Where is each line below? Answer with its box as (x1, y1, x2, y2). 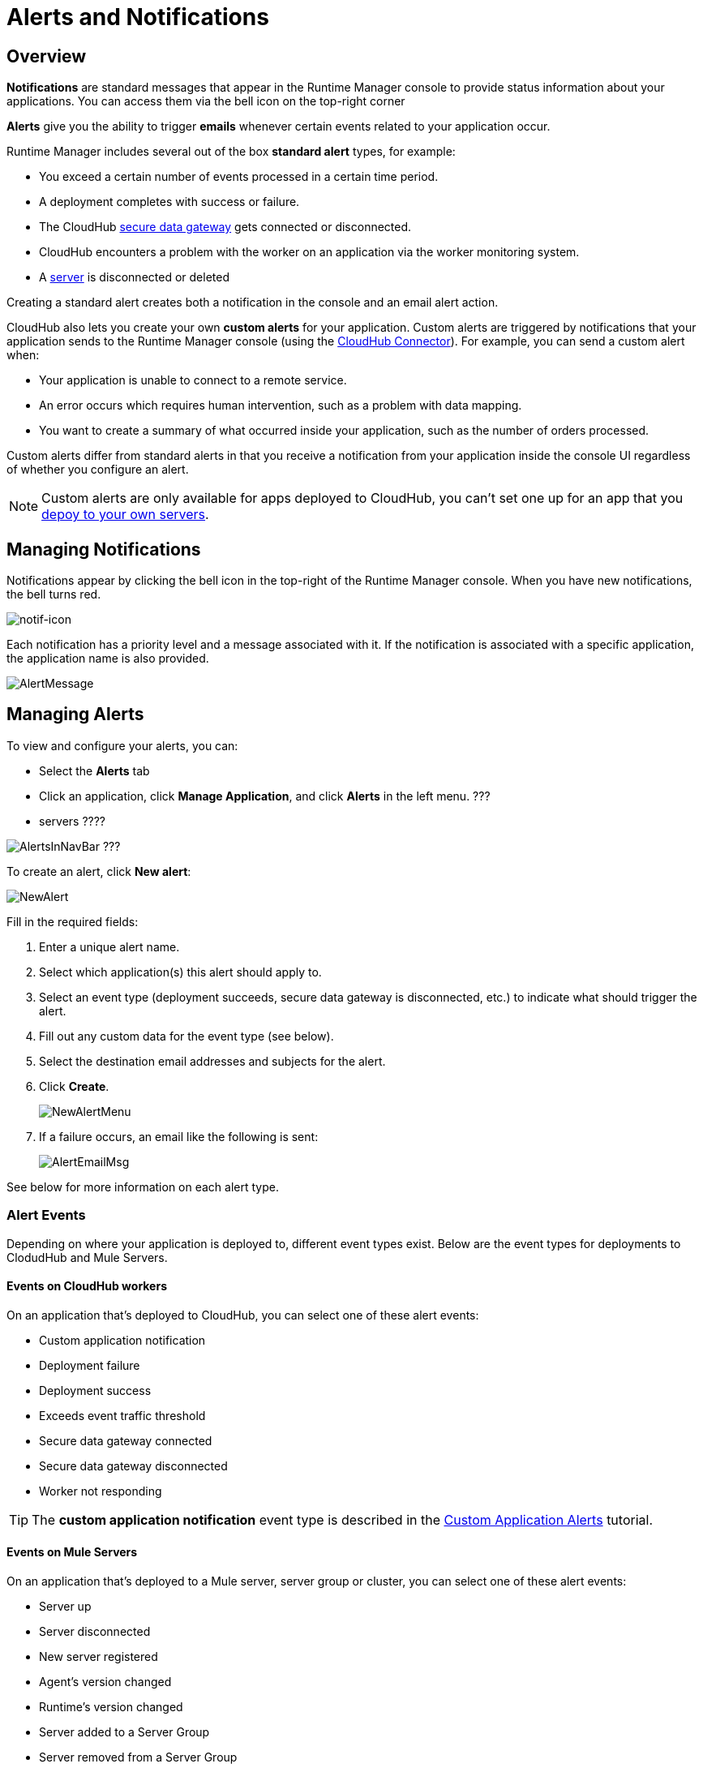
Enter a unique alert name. (39, 939, 180, 954)
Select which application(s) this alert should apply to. (39, 964, 322, 979)
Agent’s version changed (39, 1675, 172, 1689)
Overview (6, 45, 87, 67)
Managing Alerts (6, 704, 144, 725)
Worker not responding (39, 1483, 162, 1498)
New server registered (39, 1650, 158, 1664)
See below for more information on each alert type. (6, 1179, 279, 1194)
